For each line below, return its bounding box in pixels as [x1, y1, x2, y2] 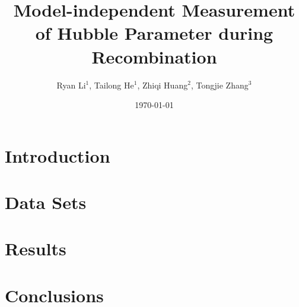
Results [5, 236, 66, 261]
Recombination [91, 44, 217, 68]
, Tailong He [89, 78, 134, 91]
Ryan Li [56, 78, 86, 91]
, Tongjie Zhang [190, 78, 249, 91]
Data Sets [5, 190, 87, 214]
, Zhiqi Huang [137, 78, 188, 91]
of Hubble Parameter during [35, 21, 273, 45]
